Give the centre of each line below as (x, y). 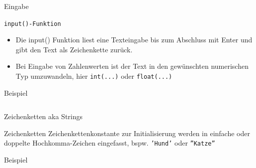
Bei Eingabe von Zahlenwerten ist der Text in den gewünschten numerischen (132, 66)
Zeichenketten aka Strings (43, 116)
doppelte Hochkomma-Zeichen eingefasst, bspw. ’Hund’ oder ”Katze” (110, 143)
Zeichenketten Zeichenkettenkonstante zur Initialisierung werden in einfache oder (127, 133)
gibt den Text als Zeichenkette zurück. (74, 49)
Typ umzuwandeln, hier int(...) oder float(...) (94, 76)
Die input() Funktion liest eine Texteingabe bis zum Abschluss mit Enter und (134, 40)
